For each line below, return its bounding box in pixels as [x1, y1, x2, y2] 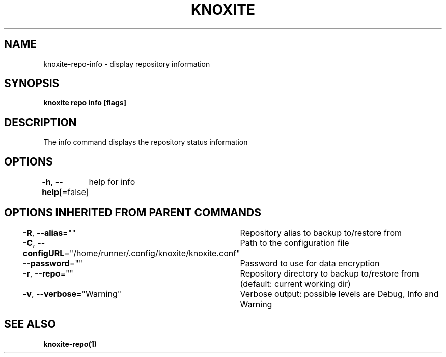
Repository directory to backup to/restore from [240, 268, 419, 279]
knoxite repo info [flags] [43, 98, 126, 107]
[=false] [59, 187, 89, 198]
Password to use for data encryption [240, 258, 380, 268]
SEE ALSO [4, 318, 56, 331]
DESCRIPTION [4, 116, 77, 129]
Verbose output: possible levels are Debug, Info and [240, 288, 439, 299]
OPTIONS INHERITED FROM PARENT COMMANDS [4, 206, 261, 219]
